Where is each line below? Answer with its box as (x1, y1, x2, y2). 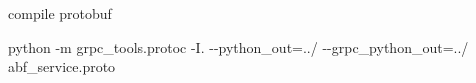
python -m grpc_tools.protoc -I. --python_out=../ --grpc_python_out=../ (8, 36, 469, 57)
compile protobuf (8, 3, 112, 23)
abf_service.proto (8, 56, 116, 77)
